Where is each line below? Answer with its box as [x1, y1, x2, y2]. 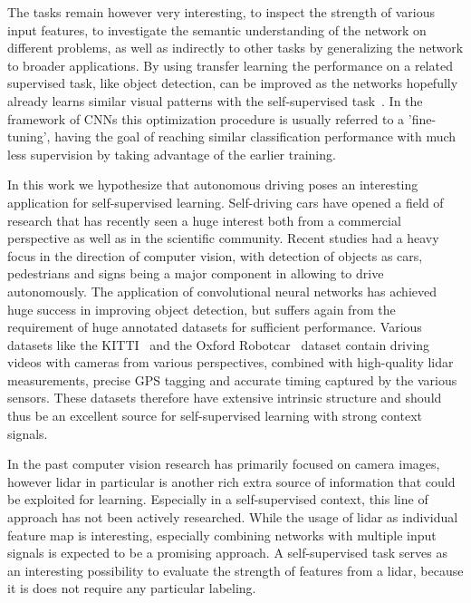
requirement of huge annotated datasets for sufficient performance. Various [7, 317, 422, 336]
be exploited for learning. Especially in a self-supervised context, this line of [7, 490, 428, 509]
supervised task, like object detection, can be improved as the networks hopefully [7, 73, 458, 92]
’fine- [408, 109, 437, 128]
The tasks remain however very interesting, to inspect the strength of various [7, 3, 435, 21]
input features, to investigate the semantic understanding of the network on [7, 20, 427, 39]
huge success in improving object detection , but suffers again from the [7, 299, 396, 318]
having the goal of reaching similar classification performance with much [54, 127, 457, 146]
